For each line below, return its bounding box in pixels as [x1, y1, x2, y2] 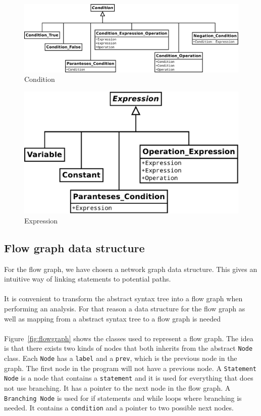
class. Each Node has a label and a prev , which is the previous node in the [4, 352, 237, 363]
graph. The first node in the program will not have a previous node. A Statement [4, 362, 256, 373]
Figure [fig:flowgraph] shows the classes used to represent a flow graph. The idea [4, 333, 253, 343]
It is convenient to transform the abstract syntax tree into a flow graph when [4, 293, 243, 304]
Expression [24, 215, 58, 225]
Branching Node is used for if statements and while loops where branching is [4, 392, 242, 403]
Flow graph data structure [4, 240, 145, 255]
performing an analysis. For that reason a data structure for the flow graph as [4, 303, 245, 313]
